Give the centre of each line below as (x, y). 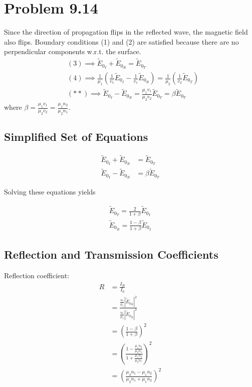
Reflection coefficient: (37, 275)
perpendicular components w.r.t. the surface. (73, 51)
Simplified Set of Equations (76, 137)
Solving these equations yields (50, 192)
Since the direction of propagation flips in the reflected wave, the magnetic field (126, 32)
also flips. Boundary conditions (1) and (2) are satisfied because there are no (121, 41)
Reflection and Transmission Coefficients (111, 254)
